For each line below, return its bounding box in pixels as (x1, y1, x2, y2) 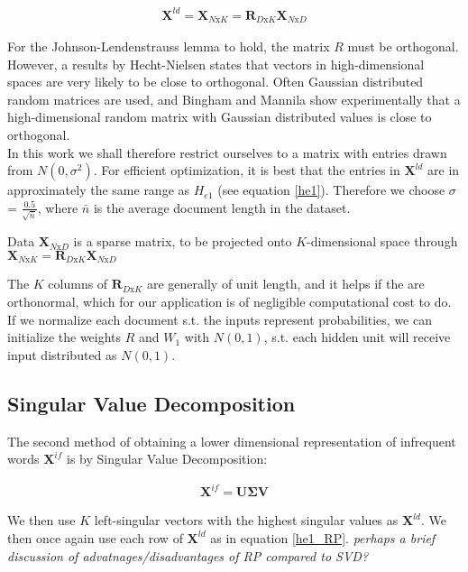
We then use (7, 511, 76, 530)
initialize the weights (7, 328, 122, 346)
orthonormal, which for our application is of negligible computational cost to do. (7, 292, 452, 311)
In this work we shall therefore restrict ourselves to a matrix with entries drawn (7, 143, 447, 161)
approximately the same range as (7, 180, 190, 199)
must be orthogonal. (347, 36, 459, 55)
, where (37, 198, 78, 217)
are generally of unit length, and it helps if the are (146, 274, 425, 293)
